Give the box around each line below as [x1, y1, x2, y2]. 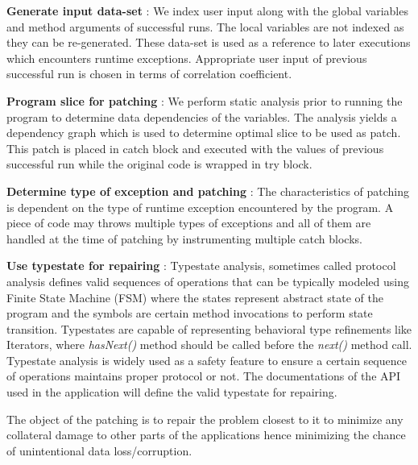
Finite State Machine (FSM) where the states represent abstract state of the [6, 289, 383, 305]
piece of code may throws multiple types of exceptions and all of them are [6, 214, 371, 231]
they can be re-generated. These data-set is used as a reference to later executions [6, 34, 411, 51]
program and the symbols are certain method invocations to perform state [6, 305, 373, 322]
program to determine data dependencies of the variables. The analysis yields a [6, 108, 397, 125]
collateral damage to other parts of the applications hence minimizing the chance [6, 426, 406, 443]
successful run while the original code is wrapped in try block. [6, 156, 312, 172]
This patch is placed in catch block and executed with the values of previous [6, 139, 384, 156]
